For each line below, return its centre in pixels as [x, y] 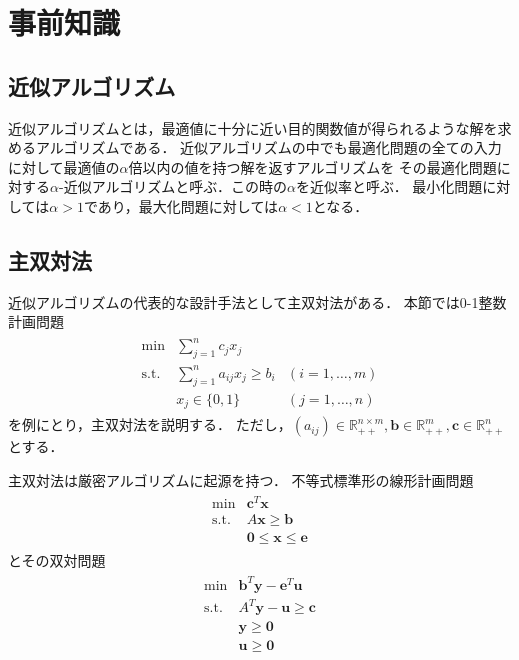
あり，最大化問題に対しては [188, 205]
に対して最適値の [64, 166]
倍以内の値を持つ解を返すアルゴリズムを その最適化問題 [312, 166]
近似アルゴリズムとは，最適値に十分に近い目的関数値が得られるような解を [253, 127]
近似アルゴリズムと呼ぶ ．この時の [175, 186]
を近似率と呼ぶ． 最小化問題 [389, 186]
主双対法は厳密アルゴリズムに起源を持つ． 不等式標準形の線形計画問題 [241, 479]
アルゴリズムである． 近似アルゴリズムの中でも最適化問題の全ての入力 [268, 147]
